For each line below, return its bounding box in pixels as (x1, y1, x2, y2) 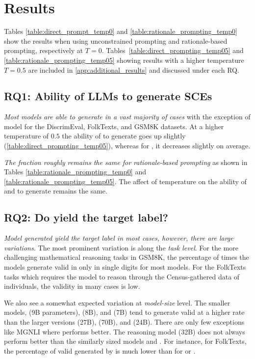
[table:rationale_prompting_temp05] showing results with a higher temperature (4, 55, 244, 65)
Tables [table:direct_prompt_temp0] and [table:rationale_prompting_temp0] (4, 26, 237, 36)
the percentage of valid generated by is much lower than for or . (4, 345, 196, 356)
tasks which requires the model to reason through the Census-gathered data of (4, 271, 240, 281)
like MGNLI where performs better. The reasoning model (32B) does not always (4, 326, 245, 336)
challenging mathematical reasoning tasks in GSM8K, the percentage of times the (4, 252, 249, 262)
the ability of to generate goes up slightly (62, 131, 186, 141)
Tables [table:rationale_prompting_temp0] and (4, 166, 146, 177)
